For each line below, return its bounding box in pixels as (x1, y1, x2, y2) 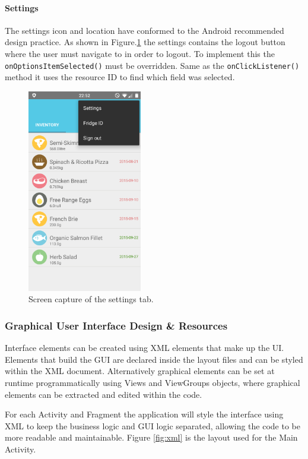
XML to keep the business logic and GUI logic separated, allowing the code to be (5, 419, 300, 432)
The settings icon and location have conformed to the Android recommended (5, 24, 284, 36)
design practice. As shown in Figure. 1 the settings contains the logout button (5, 36, 285, 48)
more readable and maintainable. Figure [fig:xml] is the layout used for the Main (5, 431, 298, 444)
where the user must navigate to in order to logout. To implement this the (5, 47, 275, 59)
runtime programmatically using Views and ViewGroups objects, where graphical (5, 376, 300, 388)
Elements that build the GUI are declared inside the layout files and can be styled (5, 353, 303, 365)
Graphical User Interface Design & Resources (5, 318, 228, 333)
